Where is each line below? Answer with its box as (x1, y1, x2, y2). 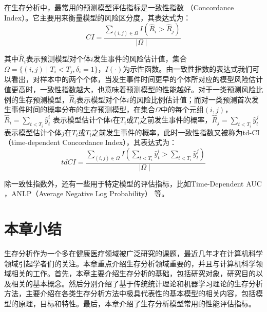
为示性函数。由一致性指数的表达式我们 (123, 63, 253, 74)
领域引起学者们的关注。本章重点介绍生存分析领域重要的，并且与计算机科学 (4, 258, 256, 268)
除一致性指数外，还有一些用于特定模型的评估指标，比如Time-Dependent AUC (4, 178, 262, 189)
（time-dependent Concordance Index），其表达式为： (4, 137, 177, 148)
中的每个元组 (160, 104, 204, 115)
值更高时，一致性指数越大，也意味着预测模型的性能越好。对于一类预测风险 (4, 84, 256, 94)
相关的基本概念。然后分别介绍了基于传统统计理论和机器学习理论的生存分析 (11, 278, 263, 288)
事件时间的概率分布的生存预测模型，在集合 (11, 104, 155, 115)
